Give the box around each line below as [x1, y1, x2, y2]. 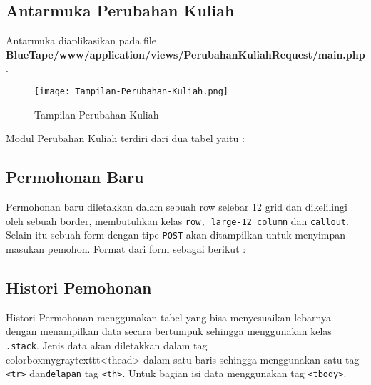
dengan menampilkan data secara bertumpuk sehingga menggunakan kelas [6, 324, 332, 339]
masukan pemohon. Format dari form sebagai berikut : [6, 241, 246, 256]
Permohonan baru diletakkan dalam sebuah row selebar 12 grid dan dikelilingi [6, 199, 347, 214]
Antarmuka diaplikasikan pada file [6, 33, 156, 48]
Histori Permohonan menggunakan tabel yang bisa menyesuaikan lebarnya [6, 309, 331, 324]
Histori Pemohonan [6, 276, 152, 298]
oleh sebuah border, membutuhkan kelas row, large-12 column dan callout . [6, 213, 349, 228]
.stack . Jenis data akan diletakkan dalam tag [6, 337, 208, 352]
